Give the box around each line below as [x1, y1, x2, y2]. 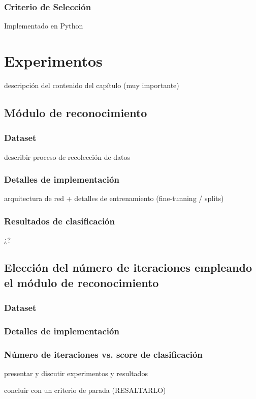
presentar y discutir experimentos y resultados [4, 367, 148, 378]
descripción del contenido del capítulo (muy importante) [4, 79, 179, 90]
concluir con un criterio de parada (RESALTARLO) [4, 385, 166, 395]
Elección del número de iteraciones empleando [4, 260, 252, 275]
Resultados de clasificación [4, 214, 115, 227]
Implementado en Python [4, 20, 83, 31]
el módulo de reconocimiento [4, 274, 159, 290]
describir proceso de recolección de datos [4, 151, 131, 162]
